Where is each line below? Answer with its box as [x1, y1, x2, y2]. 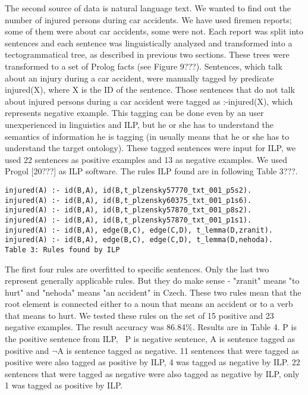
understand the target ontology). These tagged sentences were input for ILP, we [5, 142, 296, 154]
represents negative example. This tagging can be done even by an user [5, 106, 264, 119]
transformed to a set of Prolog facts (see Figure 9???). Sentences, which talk [5, 59, 282, 72]
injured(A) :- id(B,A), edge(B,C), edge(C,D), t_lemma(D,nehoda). [5, 236, 274, 244]
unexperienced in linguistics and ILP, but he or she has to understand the [5, 118, 274, 130]
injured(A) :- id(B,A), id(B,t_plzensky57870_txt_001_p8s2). [5, 206, 252, 215]
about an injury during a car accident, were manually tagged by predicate [5, 71, 274, 84]
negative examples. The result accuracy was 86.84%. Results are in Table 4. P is [5, 321, 297, 333]
